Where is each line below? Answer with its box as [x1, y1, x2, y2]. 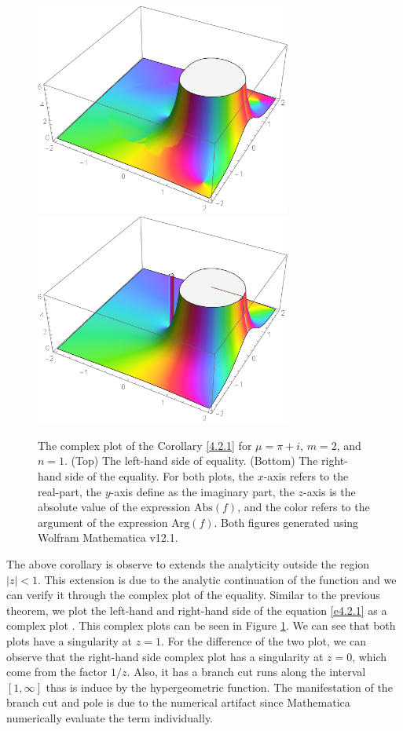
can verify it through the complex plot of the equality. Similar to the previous [6, 587, 380, 603]
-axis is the [303, 483, 356, 499]
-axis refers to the [263, 468, 349, 484]
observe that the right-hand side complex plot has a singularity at [6, 648, 324, 664]
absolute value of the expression [38, 499, 191, 515]
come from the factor [6, 663, 108, 680]
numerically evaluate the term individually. [6, 709, 214, 726]
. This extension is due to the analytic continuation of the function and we [37, 571, 397, 587]
